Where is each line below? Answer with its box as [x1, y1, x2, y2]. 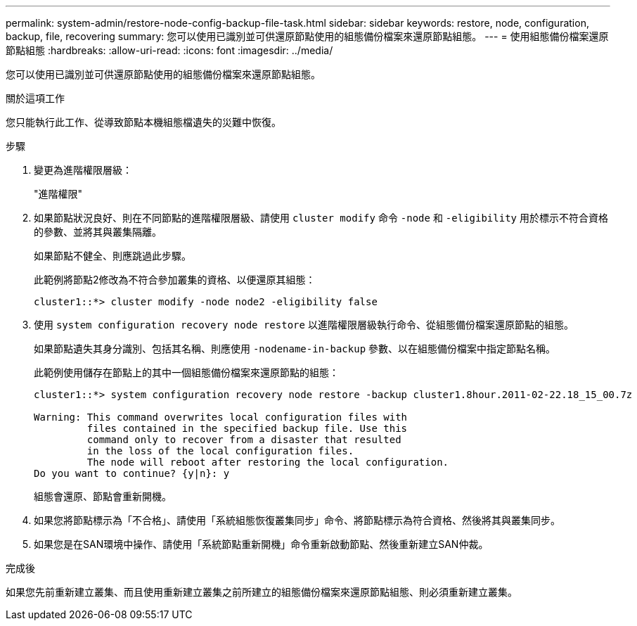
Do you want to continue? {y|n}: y [34, 468, 230, 479]
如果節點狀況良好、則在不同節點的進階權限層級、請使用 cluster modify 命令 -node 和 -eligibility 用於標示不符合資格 [34, 212, 608, 224]
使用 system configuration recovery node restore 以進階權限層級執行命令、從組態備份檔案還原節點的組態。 [34, 319, 574, 331]
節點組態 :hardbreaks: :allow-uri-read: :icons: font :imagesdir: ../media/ [6, 44, 333, 56]
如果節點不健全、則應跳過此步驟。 [34, 250, 191, 262]
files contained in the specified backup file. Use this [86, 423, 408, 434]
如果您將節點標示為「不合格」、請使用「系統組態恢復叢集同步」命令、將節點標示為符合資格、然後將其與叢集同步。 [34, 514, 560, 526]
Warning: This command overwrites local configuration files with [34, 411, 408, 423]
